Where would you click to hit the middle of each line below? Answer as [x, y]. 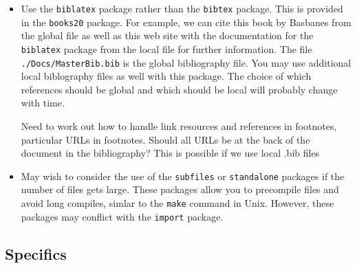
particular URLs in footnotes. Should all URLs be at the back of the [165, 139]
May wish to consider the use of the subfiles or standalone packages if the [183, 176]
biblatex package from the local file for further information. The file [166, 48]
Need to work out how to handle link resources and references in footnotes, [179, 126]
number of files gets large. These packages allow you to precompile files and [180, 189]
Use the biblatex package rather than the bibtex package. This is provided [182, 8]
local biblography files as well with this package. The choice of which [166, 76]
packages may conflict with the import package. [122, 216]
